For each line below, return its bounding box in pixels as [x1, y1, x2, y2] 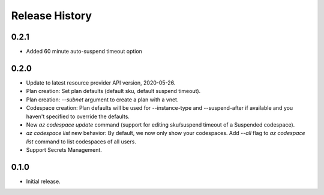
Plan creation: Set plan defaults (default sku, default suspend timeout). [26, 88, 201, 95]
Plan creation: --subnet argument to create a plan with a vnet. [26, 96, 179, 103]
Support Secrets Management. [26, 146, 102, 154]
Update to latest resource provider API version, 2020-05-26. [26, 79, 176, 86]
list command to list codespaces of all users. [26, 138, 136, 145]
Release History [11, 9, 92, 22]
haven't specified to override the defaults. [26, 113, 130, 120]
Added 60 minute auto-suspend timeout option [26, 48, 142, 55]
